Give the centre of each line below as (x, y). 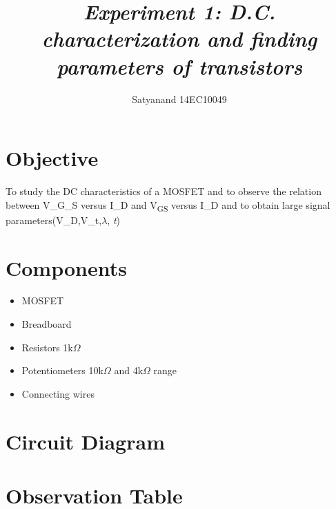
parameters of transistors (179, 66)
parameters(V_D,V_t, (54, 220)
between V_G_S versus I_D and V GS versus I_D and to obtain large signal (168, 205)
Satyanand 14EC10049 (179, 99)
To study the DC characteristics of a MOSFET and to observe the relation (164, 191)
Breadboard (47, 324)
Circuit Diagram (85, 441)
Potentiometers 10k (62, 370)
